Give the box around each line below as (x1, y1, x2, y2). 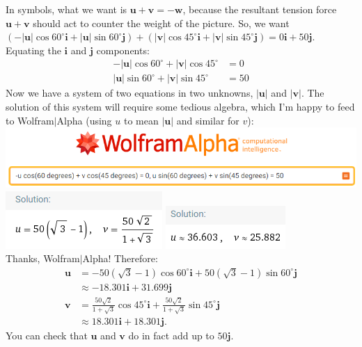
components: (96, 42, 150, 57)
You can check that (6, 328, 88, 343)
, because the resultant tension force (182, 2, 337, 16)
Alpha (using (56, 113, 112, 127)
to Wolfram (6, 113, 54, 127)
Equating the (6, 42, 61, 57)
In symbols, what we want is (6, 2, 127, 16)
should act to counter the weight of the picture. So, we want (33, 15, 290, 30)
